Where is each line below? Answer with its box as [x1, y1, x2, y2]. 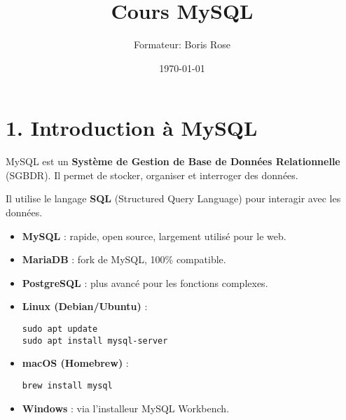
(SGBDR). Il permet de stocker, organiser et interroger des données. [6, 167, 298, 182]
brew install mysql [22, 380, 113, 391]
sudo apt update [22, 324, 98, 334]
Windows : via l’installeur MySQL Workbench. [22, 400, 230, 415]
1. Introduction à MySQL [6, 113, 258, 142]
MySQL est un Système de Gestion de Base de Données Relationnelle [6, 154, 340, 169]
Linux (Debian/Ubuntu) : [22, 299, 148, 314]
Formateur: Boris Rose [133, 37, 231, 52]
